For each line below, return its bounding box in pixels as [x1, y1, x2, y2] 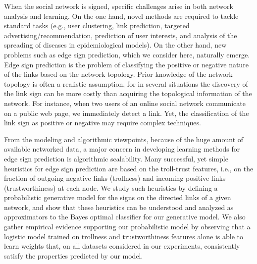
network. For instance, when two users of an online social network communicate [4, 98, 246, 108]
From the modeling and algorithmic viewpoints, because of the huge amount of [4, 134, 244, 144]
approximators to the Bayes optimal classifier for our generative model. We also [4, 211, 246, 222]
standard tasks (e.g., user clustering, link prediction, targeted [4, 20, 190, 31]
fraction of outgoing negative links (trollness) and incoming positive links [4, 173, 226, 183]
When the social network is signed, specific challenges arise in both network [4, 1, 233, 11]
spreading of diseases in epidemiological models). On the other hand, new [4, 40, 227, 50]
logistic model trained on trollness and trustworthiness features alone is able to [4, 231, 244, 241]
